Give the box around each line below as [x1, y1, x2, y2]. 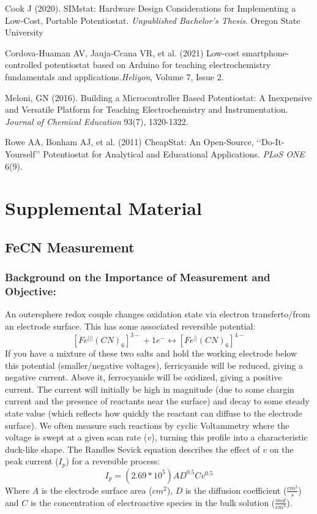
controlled [5, 58, 42, 71]
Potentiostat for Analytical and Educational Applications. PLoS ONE [43, 147, 305, 160]
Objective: [5, 284, 56, 299]
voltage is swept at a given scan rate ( [5, 431, 147, 444]
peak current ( [5, 455, 59, 467]
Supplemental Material [5, 195, 202, 221]
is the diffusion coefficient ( [185, 483, 287, 496]
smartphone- [242, 46, 289, 59]
